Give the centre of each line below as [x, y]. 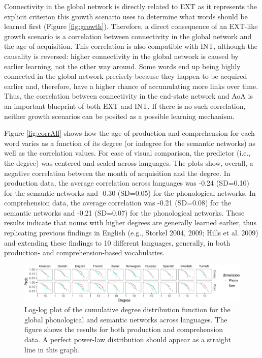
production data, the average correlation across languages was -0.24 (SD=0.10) [127, 183]
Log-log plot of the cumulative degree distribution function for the [127, 309]
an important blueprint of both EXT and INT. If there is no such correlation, [125, 106]
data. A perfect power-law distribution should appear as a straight [128, 339]
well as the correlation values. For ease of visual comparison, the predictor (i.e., [127, 153]
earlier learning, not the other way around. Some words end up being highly [122, 66]
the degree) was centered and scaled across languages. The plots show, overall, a [129, 162]
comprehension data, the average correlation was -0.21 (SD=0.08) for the [118, 203]
